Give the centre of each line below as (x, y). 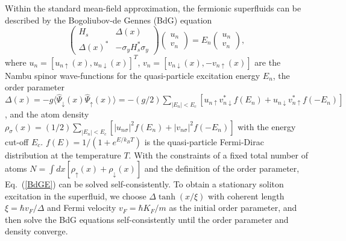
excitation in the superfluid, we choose (76, 196)
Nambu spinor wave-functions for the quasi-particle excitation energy (133, 75)
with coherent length (246, 196)
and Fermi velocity (82, 208)
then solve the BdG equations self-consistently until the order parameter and (147, 219)
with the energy (267, 126)
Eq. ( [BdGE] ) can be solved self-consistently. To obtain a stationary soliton (144, 184)
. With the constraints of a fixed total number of (218, 155)
